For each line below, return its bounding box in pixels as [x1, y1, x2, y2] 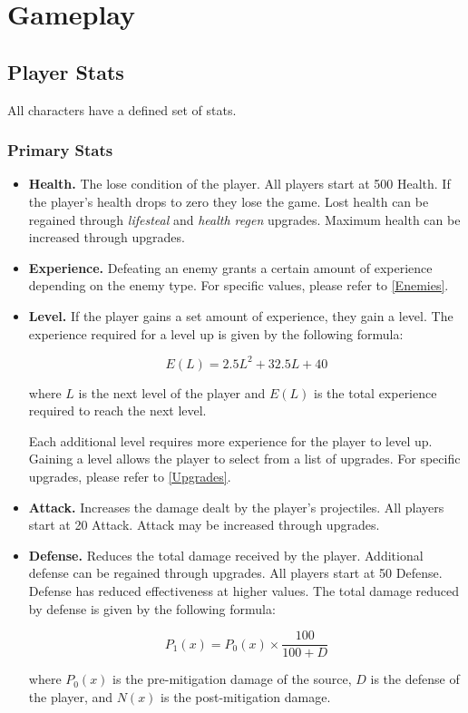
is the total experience [314, 383, 437, 402]
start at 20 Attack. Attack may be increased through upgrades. [28, 515, 380, 534]
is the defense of [370, 669, 460, 689]
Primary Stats [7, 139, 113, 161]
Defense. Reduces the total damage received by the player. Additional [28, 545, 424, 564]
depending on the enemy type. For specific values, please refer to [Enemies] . [28, 276, 449, 295]
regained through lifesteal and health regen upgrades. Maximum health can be [28, 210, 461, 229]
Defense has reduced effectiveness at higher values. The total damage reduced [28, 581, 460, 600]
